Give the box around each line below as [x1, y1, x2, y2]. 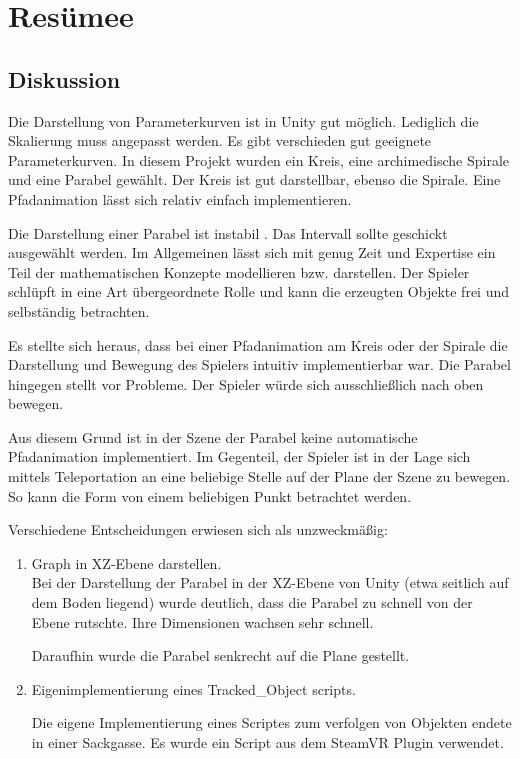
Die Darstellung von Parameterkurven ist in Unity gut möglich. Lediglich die [8, 110, 479, 131]
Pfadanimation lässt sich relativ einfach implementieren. [8, 188, 352, 209]
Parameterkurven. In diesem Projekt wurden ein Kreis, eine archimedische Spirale [8, 149, 510, 170]
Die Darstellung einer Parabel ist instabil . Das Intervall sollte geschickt [8, 222, 448, 243]
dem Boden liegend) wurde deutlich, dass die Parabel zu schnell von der [31, 592, 473, 613]
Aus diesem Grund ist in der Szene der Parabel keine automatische [8, 426, 418, 447]
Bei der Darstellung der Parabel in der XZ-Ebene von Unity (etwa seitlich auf [31, 572, 509, 593]
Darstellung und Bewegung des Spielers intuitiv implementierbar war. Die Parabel [8, 354, 511, 375]
